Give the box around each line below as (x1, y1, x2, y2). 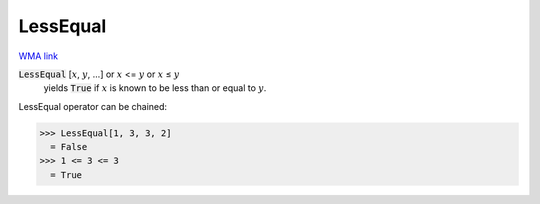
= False (50, 141, 88, 153)
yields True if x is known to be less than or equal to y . (43, 82, 267, 94)
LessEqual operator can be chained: (18, 100, 168, 112)
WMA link (18, 50, 59, 62)
